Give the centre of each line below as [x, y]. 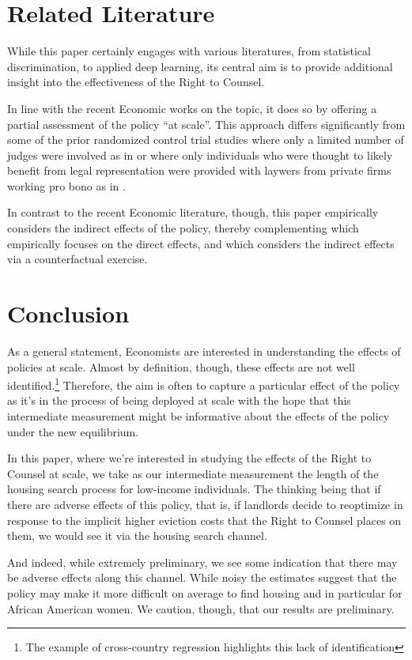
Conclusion [68, 313]
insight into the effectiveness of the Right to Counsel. [136, 82]
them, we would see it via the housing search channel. [137, 536]
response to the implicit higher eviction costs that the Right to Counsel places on [204, 520]
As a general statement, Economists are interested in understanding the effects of [204, 351]
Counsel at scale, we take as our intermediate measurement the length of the [193, 473]
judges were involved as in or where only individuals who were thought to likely [200, 155]
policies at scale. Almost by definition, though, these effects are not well [181, 366]
